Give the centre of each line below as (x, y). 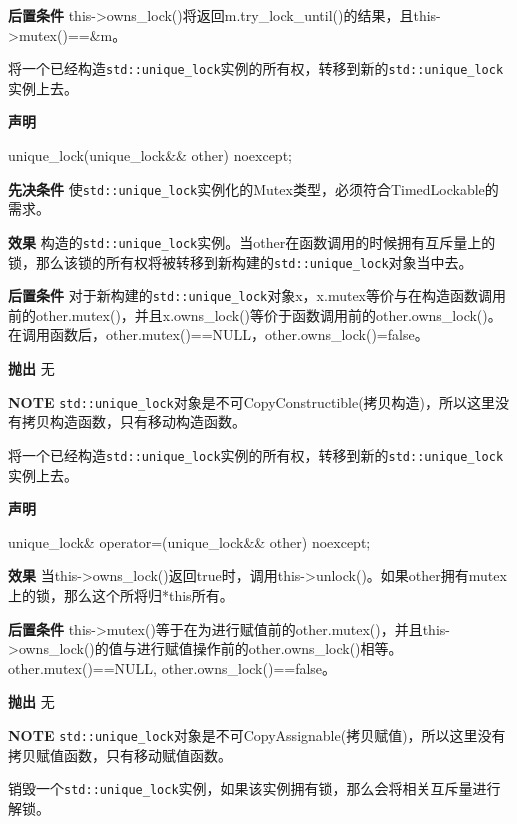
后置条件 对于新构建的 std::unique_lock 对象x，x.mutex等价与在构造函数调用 (257, 295)
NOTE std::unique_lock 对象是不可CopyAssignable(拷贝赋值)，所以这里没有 (257, 734)
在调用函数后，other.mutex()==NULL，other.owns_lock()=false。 (218, 334)
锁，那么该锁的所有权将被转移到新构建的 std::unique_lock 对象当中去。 (240, 261)
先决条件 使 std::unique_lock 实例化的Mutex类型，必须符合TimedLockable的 (253, 188)
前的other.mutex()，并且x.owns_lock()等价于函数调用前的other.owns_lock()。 (255, 314)
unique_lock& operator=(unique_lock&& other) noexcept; (189, 541)
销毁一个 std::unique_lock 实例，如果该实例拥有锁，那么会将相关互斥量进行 (254, 788)
